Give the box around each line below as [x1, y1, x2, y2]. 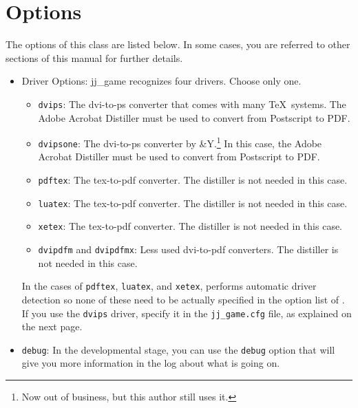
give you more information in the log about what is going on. [21, 356, 280, 370]
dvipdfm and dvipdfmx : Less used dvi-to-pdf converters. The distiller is [38, 242, 339, 257]
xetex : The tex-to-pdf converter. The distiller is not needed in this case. [38, 219, 343, 233]
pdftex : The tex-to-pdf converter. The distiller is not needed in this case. [38, 173, 348, 187]
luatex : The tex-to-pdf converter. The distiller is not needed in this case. [38, 195, 348, 210]
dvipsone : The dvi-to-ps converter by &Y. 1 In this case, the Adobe [38, 134, 322, 150]
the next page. [21, 319, 83, 334]
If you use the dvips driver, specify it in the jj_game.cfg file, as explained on [21, 305, 352, 320]
